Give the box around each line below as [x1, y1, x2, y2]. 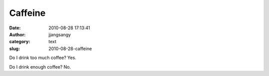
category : [9, 39, 30, 45]
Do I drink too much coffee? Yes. [9, 55, 77, 61]
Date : [9, 25, 21, 31]
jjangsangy [48, 31, 71, 37]
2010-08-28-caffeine [48, 45, 92, 52]
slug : [9, 45, 20, 52]
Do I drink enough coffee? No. [9, 64, 71, 70]
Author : [9, 31, 26, 37]
